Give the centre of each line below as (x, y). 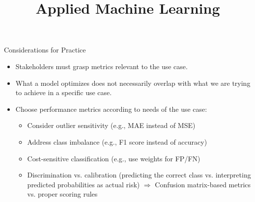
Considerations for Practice (45, 50)
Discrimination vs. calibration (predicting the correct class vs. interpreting (139, 175)
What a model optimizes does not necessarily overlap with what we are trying (133, 83)
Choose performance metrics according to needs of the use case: (111, 109)
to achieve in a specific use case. (64, 92)
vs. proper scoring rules (62, 194)
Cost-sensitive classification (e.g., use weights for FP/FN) (114, 158)
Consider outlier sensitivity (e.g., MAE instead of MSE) (111, 125)
